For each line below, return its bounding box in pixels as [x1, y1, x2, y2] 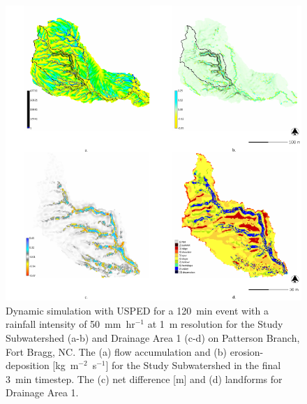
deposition [6, 358, 50, 373]
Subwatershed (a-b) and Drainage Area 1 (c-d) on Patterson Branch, [6, 330, 300, 345]
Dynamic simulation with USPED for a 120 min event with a [6, 303, 269, 317]
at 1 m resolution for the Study [147, 317, 283, 331]
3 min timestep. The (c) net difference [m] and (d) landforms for [6, 371, 283, 386]
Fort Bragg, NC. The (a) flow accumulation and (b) [6, 344, 227, 359]
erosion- [230, 344, 264, 359]
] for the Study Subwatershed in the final [105, 358, 281, 373]
